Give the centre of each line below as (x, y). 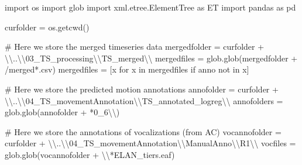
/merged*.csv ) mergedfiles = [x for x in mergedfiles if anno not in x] (127, 69)
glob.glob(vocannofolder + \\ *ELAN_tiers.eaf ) (90, 154)
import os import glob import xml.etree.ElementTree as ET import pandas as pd (150, 7)
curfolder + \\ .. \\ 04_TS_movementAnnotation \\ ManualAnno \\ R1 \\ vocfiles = (150, 143)
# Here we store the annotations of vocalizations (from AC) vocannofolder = (143, 131)
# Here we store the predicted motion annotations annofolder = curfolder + (142, 89)
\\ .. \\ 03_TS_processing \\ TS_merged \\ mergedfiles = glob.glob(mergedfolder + (151, 58)
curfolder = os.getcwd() (47, 27)
